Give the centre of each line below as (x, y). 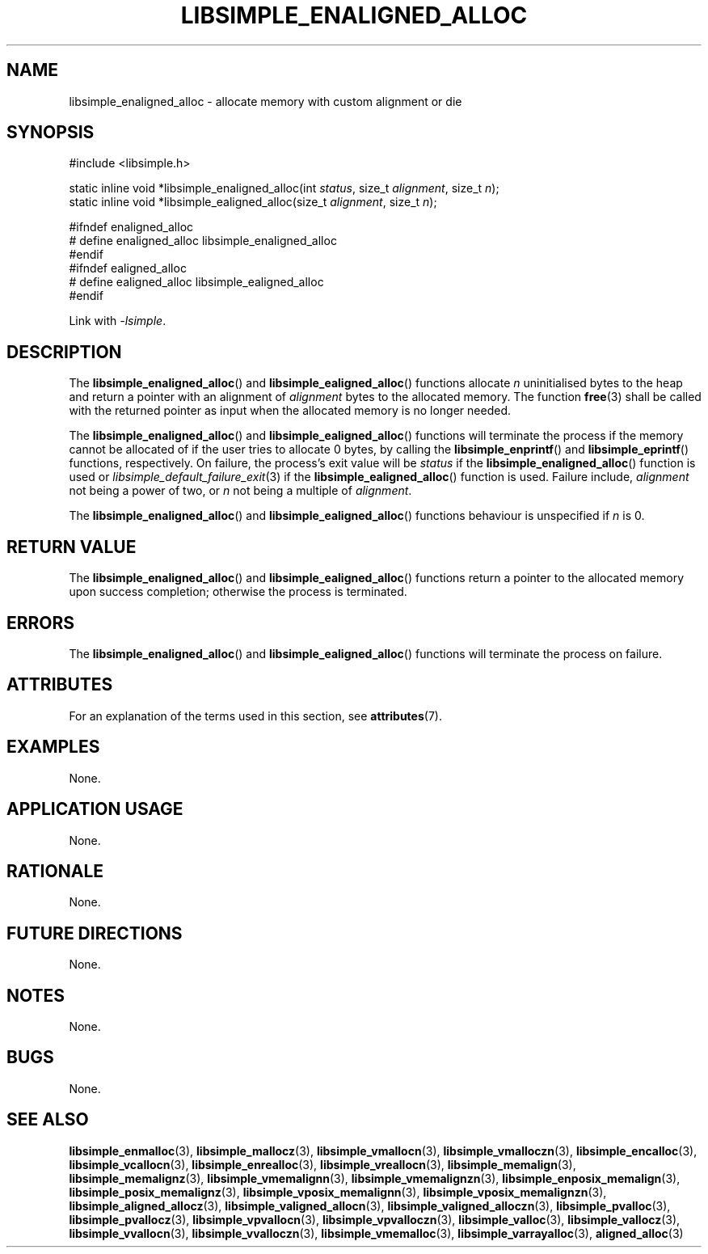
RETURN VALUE (72, 547)
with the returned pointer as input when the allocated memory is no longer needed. (290, 411)
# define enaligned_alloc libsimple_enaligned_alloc (203, 241)
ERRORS (41, 623)
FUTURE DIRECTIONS (95, 933)
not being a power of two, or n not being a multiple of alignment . (240, 491)
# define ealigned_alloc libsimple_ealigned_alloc (196, 282)
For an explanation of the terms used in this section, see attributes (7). (255, 716)
